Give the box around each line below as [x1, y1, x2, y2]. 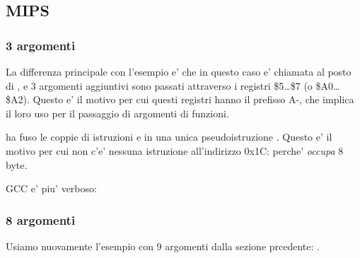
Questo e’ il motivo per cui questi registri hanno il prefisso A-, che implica [33, 92, 354, 107]
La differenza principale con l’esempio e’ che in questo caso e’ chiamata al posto [6, 64, 352, 78]
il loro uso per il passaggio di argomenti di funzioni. [6, 105, 229, 120]
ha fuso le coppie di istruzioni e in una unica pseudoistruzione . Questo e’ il [6, 129, 332, 144]
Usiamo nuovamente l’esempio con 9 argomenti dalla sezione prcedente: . [6, 238, 320, 253]
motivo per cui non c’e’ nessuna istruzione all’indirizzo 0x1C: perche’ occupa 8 [6, 143, 344, 158]
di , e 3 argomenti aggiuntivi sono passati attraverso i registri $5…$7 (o [6, 78, 313, 93]
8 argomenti [6, 211, 76, 228]
